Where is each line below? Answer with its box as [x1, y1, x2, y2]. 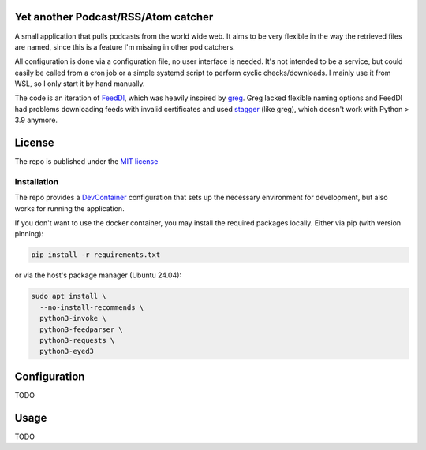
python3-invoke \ [39, 314, 106, 323]
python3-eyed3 [39, 347, 95, 356]
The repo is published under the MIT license [14, 157, 159, 166]
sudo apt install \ [31, 292, 106, 301]
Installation [14, 176, 59, 187]
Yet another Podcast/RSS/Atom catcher [14, 10, 214, 24]
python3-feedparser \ [39, 325, 124, 334]
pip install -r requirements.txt [31, 251, 161, 259]
